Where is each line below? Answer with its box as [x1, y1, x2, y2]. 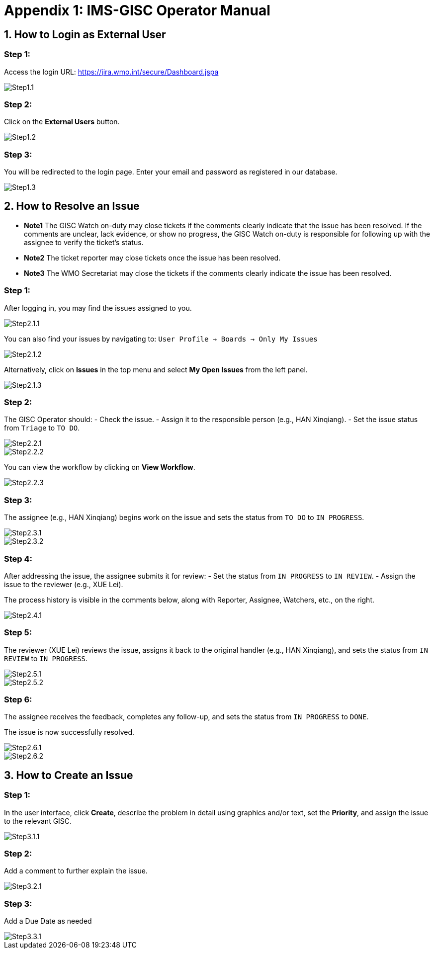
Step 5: [4, 627, 32, 638]
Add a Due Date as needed [4, 917, 92, 926]
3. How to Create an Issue [4, 769, 133, 781]
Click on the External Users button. [4, 117, 120, 126]
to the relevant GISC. [4, 816, 72, 825]
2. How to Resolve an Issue [4, 200, 140, 213]
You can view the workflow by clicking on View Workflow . [4, 463, 195, 472]
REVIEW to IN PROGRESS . [4, 654, 88, 663]
